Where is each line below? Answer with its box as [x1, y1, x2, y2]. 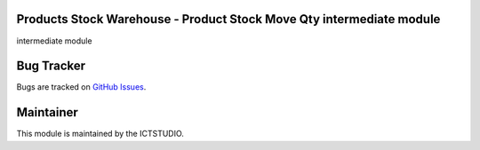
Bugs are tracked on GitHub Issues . [16, 82, 147, 92]
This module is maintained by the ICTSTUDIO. [16, 129, 184, 139]
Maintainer [16, 105, 79, 120]
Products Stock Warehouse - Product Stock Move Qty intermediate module [16, 12, 441, 27]
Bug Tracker [16, 59, 86, 74]
